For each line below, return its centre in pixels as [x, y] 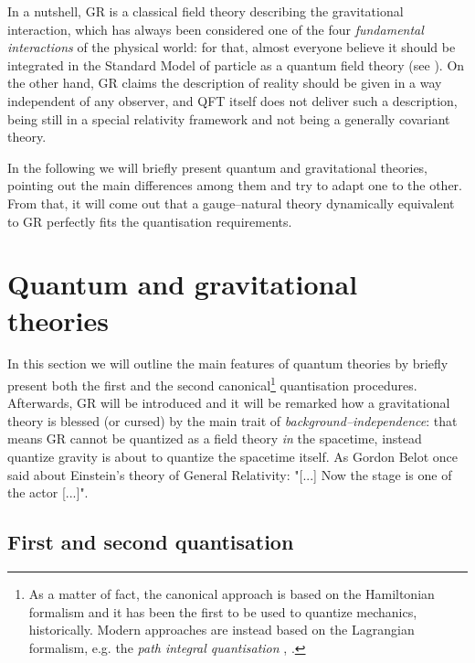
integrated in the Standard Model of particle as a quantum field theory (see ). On [236, 64]
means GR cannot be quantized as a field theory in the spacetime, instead [215, 438]
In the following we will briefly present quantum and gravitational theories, [218, 167]
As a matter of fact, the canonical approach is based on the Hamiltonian [232, 594]
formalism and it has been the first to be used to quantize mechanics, [223, 611]
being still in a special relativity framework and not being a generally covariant [229, 118]
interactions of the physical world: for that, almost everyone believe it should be [232, 47]
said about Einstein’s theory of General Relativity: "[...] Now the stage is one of [230, 474]
